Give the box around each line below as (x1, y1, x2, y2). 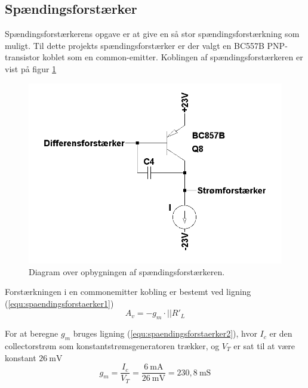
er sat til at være (233, 340, 295, 352)
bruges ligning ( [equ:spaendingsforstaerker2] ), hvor (73, 327, 257, 340)
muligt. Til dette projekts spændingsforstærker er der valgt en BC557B (5, 39, 264, 51)
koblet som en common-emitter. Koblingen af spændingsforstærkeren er (42, 51, 303, 63)
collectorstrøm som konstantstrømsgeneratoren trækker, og (5, 340, 220, 352)
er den (269, 327, 292, 340)
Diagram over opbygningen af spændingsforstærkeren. (29, 265, 225, 278)
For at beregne (5, 327, 58, 340)
